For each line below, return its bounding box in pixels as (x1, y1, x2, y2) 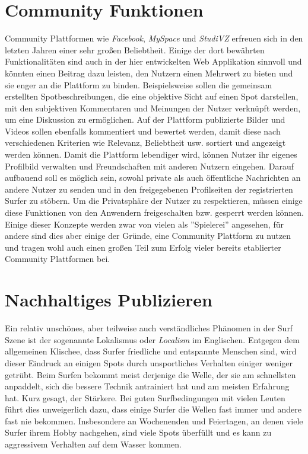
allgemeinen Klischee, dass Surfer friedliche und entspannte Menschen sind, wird (5, 345, 297, 357)
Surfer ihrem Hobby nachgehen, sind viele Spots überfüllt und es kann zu (5, 426, 272, 439)
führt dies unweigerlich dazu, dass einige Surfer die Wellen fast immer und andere (5, 403, 301, 415)
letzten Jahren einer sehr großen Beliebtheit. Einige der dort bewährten (5, 43, 265, 56)
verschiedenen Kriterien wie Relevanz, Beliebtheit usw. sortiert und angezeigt (5, 136, 286, 149)
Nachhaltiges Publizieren (5, 287, 212, 312)
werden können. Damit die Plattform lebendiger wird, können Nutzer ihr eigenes (5, 148, 297, 161)
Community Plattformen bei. (5, 252, 110, 265)
